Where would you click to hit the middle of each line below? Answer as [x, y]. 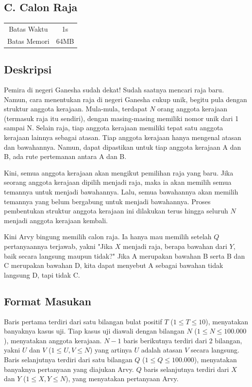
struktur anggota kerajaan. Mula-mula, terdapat [76, 109]
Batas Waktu [28, 28]
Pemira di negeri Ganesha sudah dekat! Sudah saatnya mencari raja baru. [114, 90]
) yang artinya [111, 350]
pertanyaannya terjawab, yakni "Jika [59, 246]
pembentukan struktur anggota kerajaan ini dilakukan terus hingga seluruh [116, 211]
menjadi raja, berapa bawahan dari [175, 246]
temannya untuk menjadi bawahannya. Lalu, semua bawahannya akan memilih [121, 192]
